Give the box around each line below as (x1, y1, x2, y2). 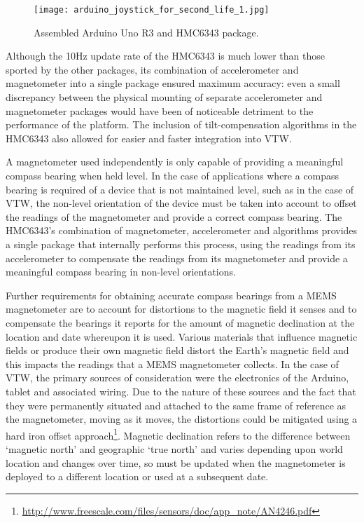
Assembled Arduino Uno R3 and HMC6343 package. (34, 25, 259, 39)
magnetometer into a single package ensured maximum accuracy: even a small (6, 76, 340, 90)
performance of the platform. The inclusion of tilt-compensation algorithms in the (6, 117, 357, 132)
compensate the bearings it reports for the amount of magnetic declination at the (6, 315, 355, 330)
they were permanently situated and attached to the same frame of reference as (6, 398, 346, 412)
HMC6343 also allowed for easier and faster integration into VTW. (6, 130, 292, 145)
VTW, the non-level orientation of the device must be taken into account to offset (6, 196, 357, 210)
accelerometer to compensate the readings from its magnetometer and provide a (6, 250, 348, 265)
